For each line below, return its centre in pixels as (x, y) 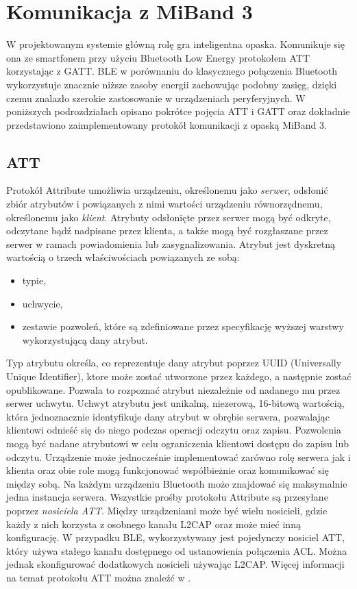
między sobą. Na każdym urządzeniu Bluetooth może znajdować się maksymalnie (177, 483)
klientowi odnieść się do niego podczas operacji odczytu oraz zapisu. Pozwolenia (174, 430)
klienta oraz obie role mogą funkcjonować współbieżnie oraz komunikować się (168, 470)
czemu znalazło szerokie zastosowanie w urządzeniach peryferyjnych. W (156, 98)
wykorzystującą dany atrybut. (85, 339)
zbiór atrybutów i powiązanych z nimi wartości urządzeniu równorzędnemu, (164, 204)
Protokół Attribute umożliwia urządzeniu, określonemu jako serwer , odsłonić (167, 190)
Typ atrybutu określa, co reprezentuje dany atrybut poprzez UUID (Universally (174, 363)
